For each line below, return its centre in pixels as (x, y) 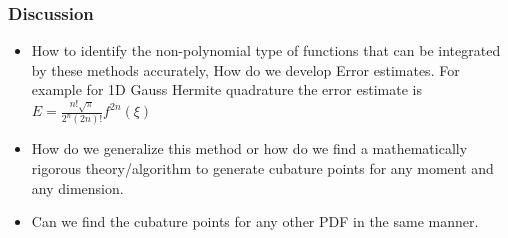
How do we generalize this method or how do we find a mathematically (249, 148)
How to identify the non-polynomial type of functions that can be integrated (266, 50)
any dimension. (77, 187)
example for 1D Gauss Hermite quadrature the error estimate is (226, 89)
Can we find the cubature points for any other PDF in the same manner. (255, 221)
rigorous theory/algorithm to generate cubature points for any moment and (262, 167)
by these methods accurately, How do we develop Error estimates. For (245, 69)
